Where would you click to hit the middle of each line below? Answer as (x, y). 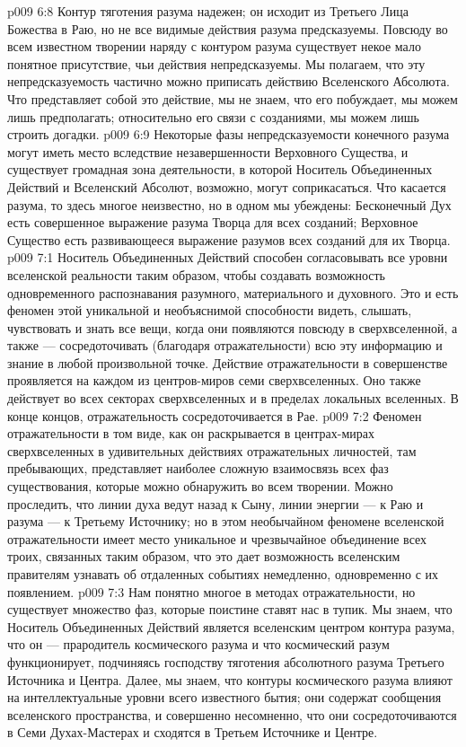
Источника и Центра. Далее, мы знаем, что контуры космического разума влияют (230, 679)
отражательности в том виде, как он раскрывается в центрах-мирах (191, 433)
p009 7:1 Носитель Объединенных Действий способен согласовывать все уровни (228, 257)
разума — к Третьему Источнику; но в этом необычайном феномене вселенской (226, 521)
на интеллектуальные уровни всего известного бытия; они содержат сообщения (224, 697)
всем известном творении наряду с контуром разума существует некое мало (214, 46)
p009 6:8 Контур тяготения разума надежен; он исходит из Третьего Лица (208, 11)
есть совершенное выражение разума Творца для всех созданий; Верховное (213, 222)
